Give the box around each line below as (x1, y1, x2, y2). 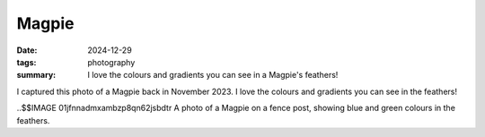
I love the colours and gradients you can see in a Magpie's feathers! (87, 70, 339, 81)
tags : (16, 56, 37, 67)
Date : (16, 45, 38, 56)
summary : (16, 70, 57, 81)
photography (87, 56, 136, 67)
